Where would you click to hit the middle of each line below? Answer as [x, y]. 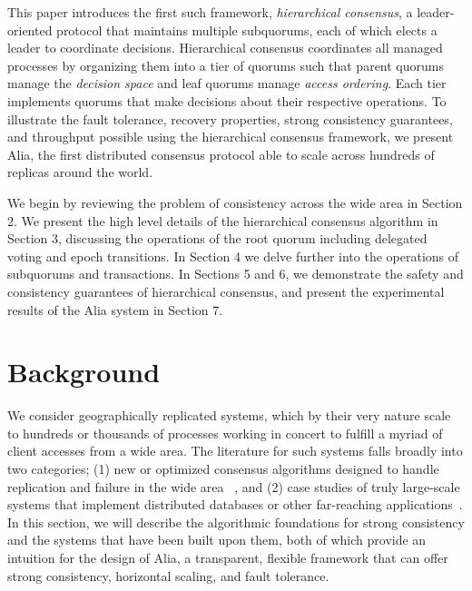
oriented [30, 30]
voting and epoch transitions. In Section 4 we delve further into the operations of [233, 256]
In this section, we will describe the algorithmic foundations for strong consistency [236, 522]
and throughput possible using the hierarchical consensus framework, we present [231, 137]
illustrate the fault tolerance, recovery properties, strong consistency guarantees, [230, 118]
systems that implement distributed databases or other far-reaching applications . [235, 504]
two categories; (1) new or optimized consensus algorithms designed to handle [223, 468]
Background [84, 372]
